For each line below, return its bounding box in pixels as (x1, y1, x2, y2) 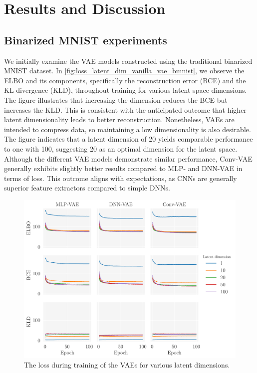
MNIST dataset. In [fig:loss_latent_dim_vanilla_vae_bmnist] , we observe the (4, 65, 245, 76)
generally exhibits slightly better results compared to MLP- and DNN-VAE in (4, 163, 243, 174)
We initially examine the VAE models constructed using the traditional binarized (4, 55, 253, 66)
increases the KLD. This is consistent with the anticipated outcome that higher (4, 104, 247, 115)
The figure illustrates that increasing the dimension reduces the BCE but (4, 94, 228, 105)
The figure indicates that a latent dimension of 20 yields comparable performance (4, 134, 253, 144)
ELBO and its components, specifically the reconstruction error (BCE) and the (4, 75, 246, 85)
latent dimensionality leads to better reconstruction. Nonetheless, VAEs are (4, 114, 235, 125)
